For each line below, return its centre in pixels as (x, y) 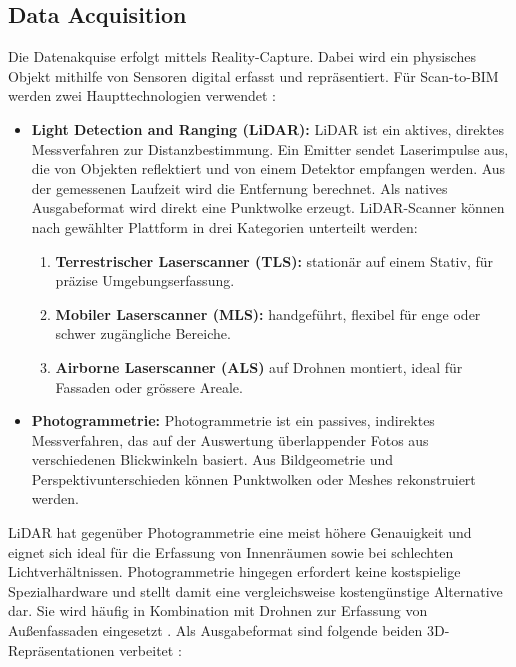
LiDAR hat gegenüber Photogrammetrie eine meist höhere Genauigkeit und (240, 532)
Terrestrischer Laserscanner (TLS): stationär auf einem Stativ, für (274, 260)
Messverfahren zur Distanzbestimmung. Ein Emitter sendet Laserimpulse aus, (270, 148)
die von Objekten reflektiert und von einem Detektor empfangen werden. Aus (268, 168)
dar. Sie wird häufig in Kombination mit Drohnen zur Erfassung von (218, 610)
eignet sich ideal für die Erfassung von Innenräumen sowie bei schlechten (231, 551)
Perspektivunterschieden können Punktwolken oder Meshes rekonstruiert (253, 478)
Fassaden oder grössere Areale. (149, 386)
